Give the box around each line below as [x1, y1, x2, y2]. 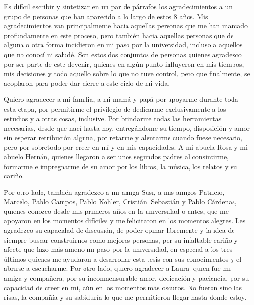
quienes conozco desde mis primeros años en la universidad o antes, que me [4, 206, 229, 216]
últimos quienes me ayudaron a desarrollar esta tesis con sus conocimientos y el [4, 253, 242, 264]
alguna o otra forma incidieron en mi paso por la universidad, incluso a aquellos [4, 39, 243, 50]
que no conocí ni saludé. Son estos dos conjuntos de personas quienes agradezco [4, 49, 242, 59]
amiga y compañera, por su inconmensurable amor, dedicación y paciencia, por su [4, 273, 249, 283]
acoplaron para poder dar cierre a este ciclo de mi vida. [4, 77, 170, 88]
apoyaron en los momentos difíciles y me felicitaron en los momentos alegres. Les [4, 215, 246, 226]
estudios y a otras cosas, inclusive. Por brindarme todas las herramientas [4, 113, 222, 123]
